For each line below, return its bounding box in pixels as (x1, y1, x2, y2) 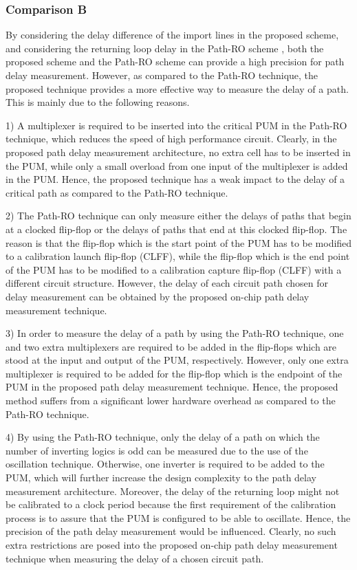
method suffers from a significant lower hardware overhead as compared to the (6, 393, 336, 408)
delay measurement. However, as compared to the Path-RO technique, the (6, 68, 318, 82)
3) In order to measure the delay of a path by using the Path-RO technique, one (6, 326, 344, 340)
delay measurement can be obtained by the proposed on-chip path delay (6, 289, 310, 303)
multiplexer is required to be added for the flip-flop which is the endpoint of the (6, 366, 343, 380)
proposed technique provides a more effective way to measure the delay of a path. (6, 81, 349, 96)
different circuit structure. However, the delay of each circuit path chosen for (6, 276, 329, 290)
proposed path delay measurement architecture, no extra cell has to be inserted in (6, 144, 351, 159)
